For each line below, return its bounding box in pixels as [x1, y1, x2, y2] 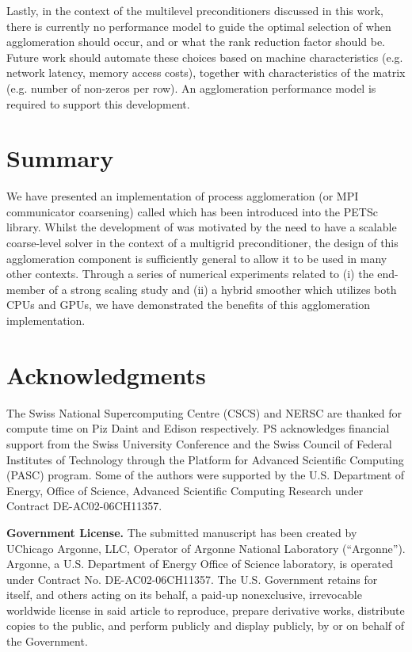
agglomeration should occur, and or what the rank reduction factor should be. [6, 33, 386, 50]
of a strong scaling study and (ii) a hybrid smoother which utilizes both [48, 280, 397, 297]
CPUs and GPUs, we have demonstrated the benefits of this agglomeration [6, 296, 371, 313]
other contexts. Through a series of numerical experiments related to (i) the [6, 265, 374, 282]
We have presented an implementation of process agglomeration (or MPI [6, 188, 359, 204]
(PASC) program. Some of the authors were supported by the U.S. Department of [6, 467, 405, 483]
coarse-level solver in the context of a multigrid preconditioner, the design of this [6, 234, 399, 251]
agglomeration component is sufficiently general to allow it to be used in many [6, 250, 387, 266]
